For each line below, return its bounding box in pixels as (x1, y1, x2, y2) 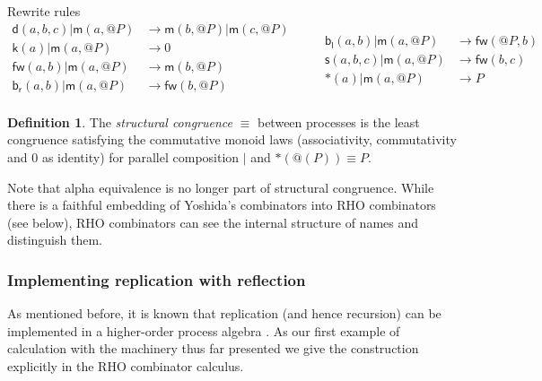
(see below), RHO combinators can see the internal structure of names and (7, 212, 419, 231)
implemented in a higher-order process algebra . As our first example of (7, 321, 400, 340)
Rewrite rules (7, 2, 81, 20)
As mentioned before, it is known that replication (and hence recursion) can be (7, 304, 441, 323)
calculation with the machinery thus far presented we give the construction (7, 339, 419, 358)
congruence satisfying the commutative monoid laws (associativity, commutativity (7, 130, 457, 149)
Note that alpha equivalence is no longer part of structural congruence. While (7, 178, 434, 196)
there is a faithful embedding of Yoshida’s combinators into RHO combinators (7, 195, 436, 214)
